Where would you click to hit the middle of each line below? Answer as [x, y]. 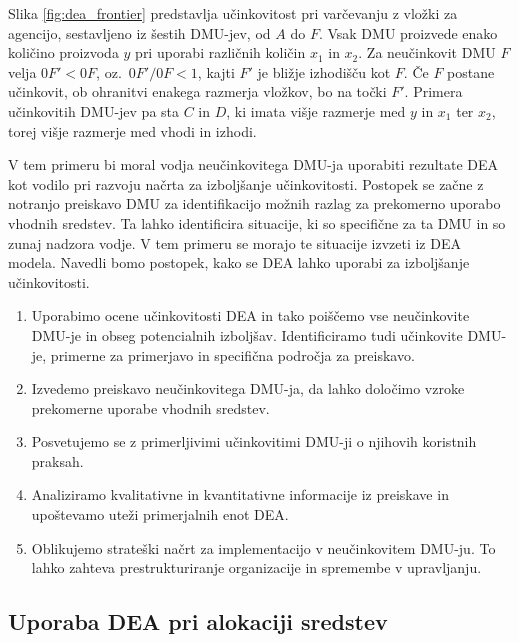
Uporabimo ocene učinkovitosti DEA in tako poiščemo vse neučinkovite [250, 315]
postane [471, 71]
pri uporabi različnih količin [220, 52]
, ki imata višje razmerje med [316, 110]
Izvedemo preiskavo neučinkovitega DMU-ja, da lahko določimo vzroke [248, 388]
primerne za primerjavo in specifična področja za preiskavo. [232, 354]
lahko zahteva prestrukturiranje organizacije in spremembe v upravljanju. [256, 567]
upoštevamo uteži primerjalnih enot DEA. [160, 514]
